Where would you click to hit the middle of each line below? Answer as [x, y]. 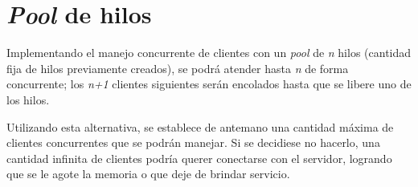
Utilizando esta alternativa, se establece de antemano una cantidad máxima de [200, 126]
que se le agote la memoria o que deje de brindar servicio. [148, 174]
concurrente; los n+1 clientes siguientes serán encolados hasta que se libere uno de [209, 84]
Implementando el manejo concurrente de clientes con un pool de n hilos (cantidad [209, 53]
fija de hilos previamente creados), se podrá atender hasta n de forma [178, 68]
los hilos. [28, 99]
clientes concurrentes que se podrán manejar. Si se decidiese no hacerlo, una [193, 142]
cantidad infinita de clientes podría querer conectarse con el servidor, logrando [199, 158]
